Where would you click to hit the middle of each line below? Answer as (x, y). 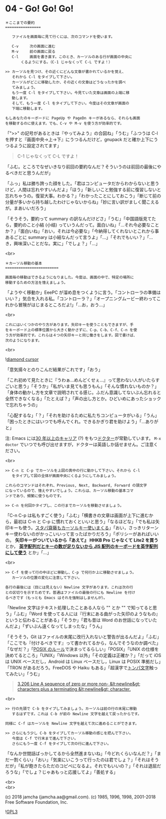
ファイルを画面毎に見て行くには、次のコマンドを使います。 (63, 37)
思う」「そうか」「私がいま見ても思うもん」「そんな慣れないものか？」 (89, 386)
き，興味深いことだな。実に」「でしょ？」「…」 (53, 243)
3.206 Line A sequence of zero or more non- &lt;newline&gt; (79, 684)
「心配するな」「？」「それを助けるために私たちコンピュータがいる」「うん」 (82, 415)
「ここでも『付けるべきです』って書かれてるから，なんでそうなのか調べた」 (83, 643)
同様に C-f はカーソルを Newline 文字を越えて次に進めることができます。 (72, 723)
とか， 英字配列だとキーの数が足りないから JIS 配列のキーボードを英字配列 (82, 546)
